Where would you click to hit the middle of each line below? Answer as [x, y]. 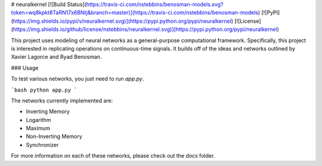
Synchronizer [42, 145]
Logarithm [38, 120]
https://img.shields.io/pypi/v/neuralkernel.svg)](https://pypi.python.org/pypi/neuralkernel [122, 21]
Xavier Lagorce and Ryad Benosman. [56, 57]
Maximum [38, 129]
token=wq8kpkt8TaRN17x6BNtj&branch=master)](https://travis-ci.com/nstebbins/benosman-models [135, 12]
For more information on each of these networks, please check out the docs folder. [113, 156]
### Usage [25, 68]
